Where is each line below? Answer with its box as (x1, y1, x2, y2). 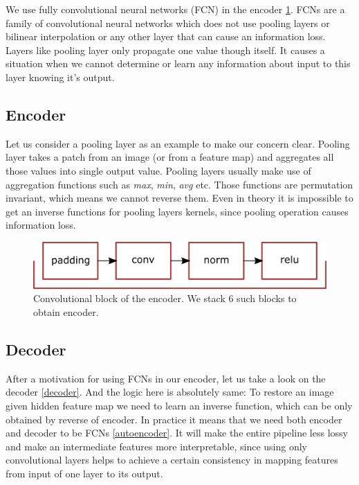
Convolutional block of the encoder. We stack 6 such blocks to (33, 291, 297, 306)
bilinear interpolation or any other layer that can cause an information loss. (6, 29, 326, 44)
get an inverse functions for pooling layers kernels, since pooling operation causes (6, 204, 349, 218)
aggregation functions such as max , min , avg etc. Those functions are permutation (6, 177, 353, 191)
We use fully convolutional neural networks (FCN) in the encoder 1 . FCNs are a (6, 2, 345, 16)
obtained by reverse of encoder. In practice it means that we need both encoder (6, 412, 342, 426)
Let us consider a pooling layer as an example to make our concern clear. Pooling (6, 136, 350, 150)
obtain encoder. (33, 305, 99, 319)
